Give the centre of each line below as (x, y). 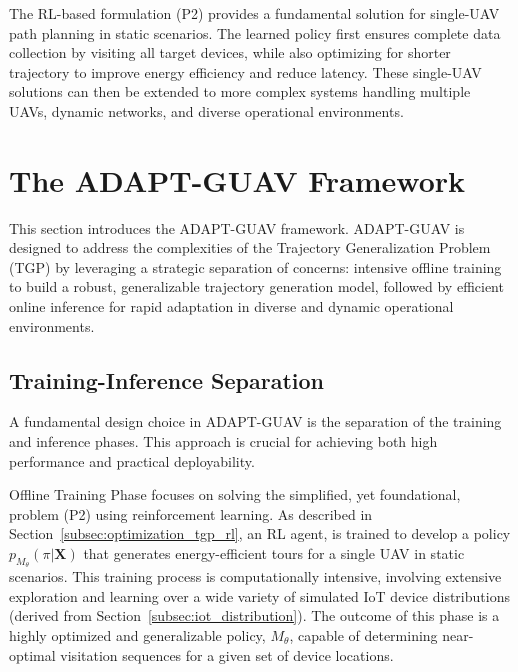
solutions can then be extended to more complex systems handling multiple (240, 91)
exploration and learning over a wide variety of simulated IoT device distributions (259, 595)
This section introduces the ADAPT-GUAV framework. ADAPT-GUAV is (237, 227)
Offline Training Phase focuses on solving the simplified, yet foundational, (235, 494)
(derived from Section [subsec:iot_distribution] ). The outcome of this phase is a (254, 615)
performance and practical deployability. (132, 460)
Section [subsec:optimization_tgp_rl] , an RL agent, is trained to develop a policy (260, 533)
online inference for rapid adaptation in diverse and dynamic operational (231, 306)
